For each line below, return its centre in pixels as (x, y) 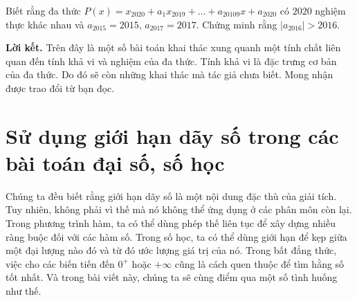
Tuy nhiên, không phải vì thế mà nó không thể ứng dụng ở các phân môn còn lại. (179, 209)
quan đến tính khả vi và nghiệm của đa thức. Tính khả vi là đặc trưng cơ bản (171, 61)
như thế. (24, 291)
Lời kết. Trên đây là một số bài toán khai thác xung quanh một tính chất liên (173, 47)
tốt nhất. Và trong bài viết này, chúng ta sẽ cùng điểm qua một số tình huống (172, 277)
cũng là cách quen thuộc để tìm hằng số (259, 263)
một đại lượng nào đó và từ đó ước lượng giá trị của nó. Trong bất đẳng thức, (171, 250)
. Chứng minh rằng (237, 24)
